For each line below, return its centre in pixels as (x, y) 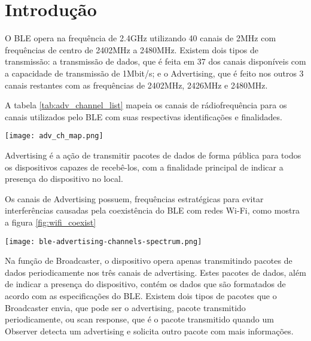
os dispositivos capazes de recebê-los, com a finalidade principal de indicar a (144, 167)
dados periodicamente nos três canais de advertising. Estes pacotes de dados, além (155, 272)
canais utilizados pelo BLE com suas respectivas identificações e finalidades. (144, 116)
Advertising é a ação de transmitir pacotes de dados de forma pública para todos (153, 155)
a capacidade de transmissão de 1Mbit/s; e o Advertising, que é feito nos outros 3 (154, 73)
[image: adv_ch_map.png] (54, 136)
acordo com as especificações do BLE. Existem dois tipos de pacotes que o (141, 295)
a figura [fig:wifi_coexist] (51, 222)
